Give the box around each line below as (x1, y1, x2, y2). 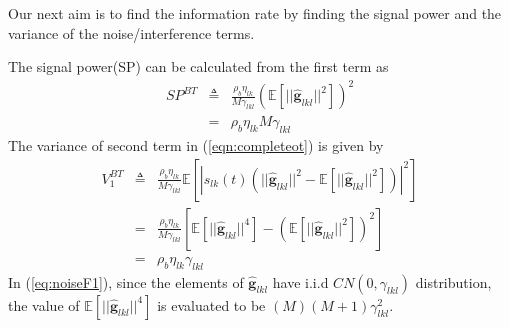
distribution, (415, 271, 492, 292)
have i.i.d (272, 271, 329, 292)
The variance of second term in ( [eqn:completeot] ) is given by (8, 135, 384, 156)
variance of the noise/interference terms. (8, 22, 255, 43)
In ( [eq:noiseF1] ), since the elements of (8, 271, 244, 292)
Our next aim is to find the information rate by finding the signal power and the (8, 3, 502, 23)
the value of (8, 294, 80, 315)
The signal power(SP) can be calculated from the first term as (8, 56, 389, 77)
